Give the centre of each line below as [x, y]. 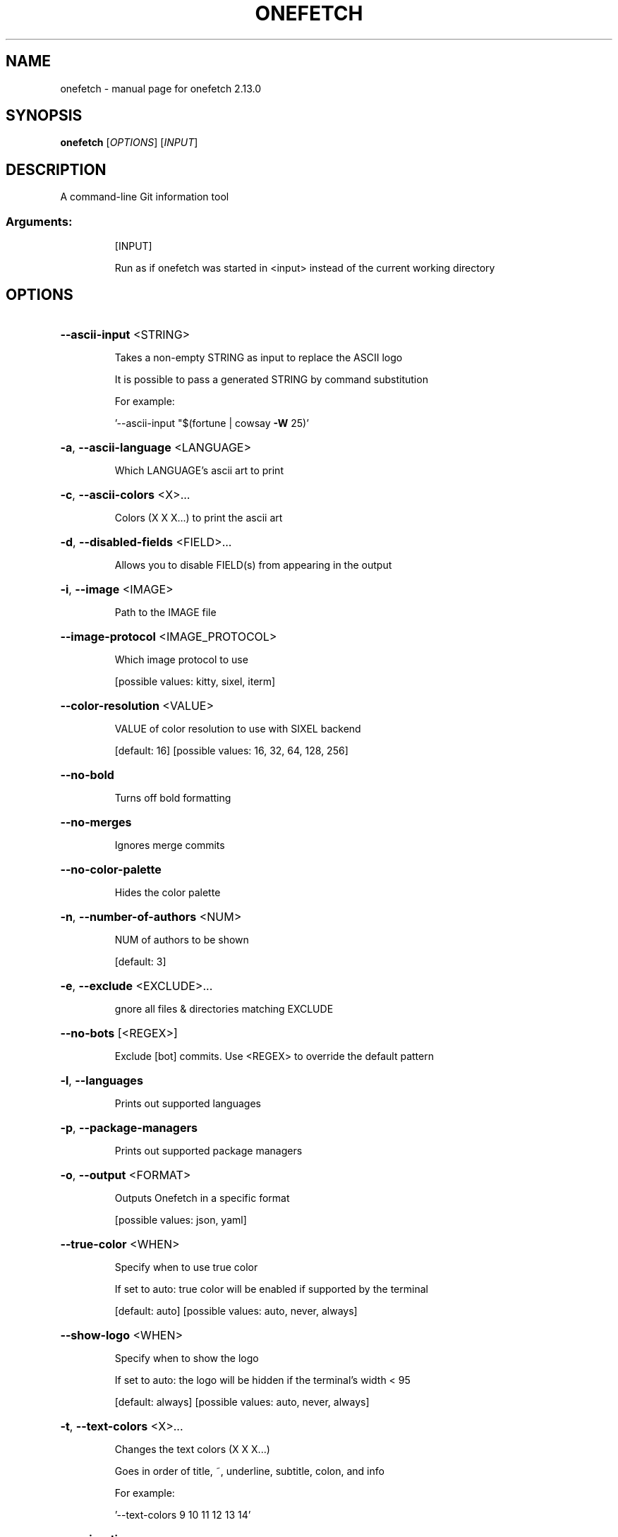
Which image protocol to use [181, 659]
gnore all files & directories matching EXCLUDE [224, 1008]
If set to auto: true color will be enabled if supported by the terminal [271, 1289]
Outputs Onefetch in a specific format [202, 1198]
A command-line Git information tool [145, 197]
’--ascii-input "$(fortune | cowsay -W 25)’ [212, 423]
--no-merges [96, 822]
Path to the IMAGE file [165, 612]
